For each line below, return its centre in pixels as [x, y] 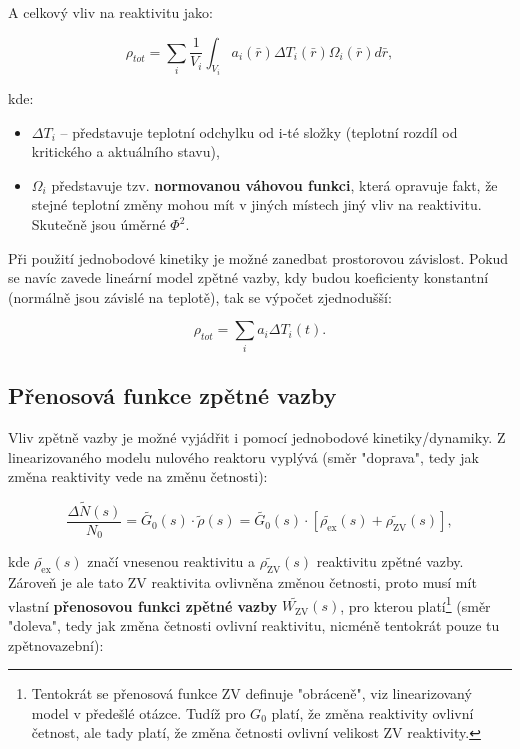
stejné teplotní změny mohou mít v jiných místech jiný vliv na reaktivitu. [256, 204]
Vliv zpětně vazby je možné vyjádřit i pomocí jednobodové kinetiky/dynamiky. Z [257, 436]
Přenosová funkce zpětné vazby [172, 395]
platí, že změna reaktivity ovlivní [372, 712]
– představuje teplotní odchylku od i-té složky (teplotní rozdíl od [259, 131]
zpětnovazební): [56, 644]
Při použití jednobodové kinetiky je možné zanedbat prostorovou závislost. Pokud [258, 257]
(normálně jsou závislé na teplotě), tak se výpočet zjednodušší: [200, 296]
